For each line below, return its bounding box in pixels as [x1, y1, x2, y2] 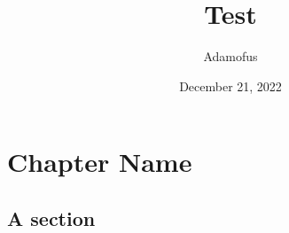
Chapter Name [7, 144, 192, 180]
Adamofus [203, 47, 258, 66]
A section [7, 204, 96, 231]
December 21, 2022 [179, 76, 282, 95]
